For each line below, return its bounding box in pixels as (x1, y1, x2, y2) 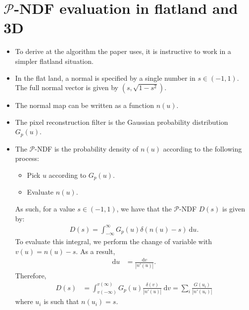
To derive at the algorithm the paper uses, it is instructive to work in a (15, 46, 231, 56)
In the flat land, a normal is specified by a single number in (15, 72, 196, 83)
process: (15, 153, 39, 163)
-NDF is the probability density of (35, 143, 139, 154)
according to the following (163, 143, 242, 154)
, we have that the (116, 203, 172, 213)
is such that (44, 296, 79, 307)
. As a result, (76, 246, 115, 257)
